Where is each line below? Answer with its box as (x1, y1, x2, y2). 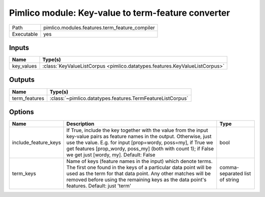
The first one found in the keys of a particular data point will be (66, 164, 212, 171)
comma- (219, 164, 239, 171)
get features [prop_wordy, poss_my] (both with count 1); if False (66, 145, 214, 152)
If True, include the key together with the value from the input (66, 127, 209, 134)
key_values (12, 63, 37, 70)
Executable (12, 30, 38, 37)
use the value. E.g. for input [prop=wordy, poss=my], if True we (66, 139, 213, 146)
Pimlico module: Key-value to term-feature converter (9, 7, 230, 18)
